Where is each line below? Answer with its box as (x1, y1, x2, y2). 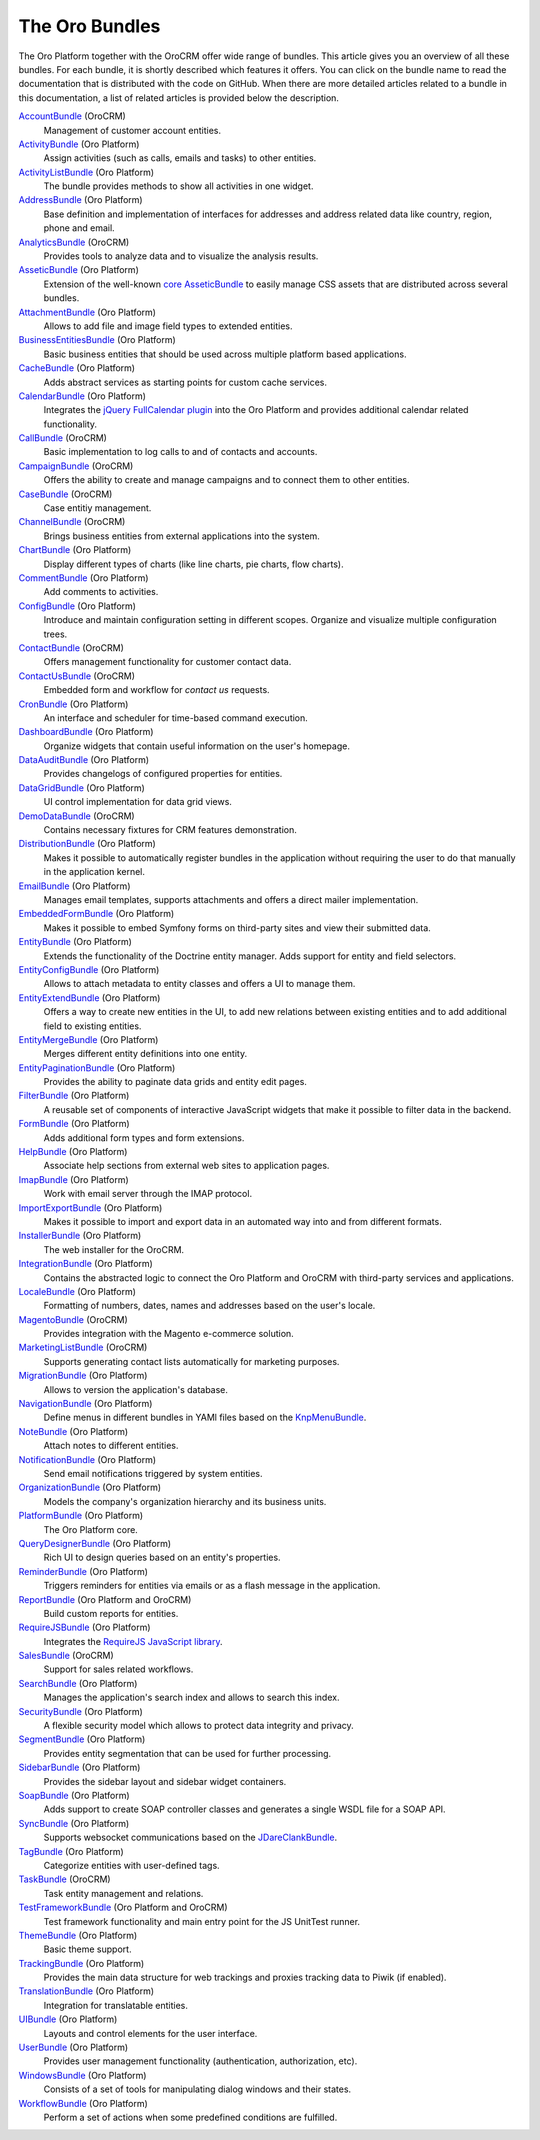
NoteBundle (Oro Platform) (18, 1425, 129, 1437)
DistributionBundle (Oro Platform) (18, 838, 157, 850)
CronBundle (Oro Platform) (18, 698, 129, 710)
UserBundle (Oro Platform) (18, 2041, 129, 2054)
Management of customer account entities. (43, 124, 222, 136)
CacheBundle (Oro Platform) (18, 362, 135, 374)
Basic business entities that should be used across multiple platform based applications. (43, 348, 407, 360)
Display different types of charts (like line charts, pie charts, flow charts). (43, 558, 344, 570)
